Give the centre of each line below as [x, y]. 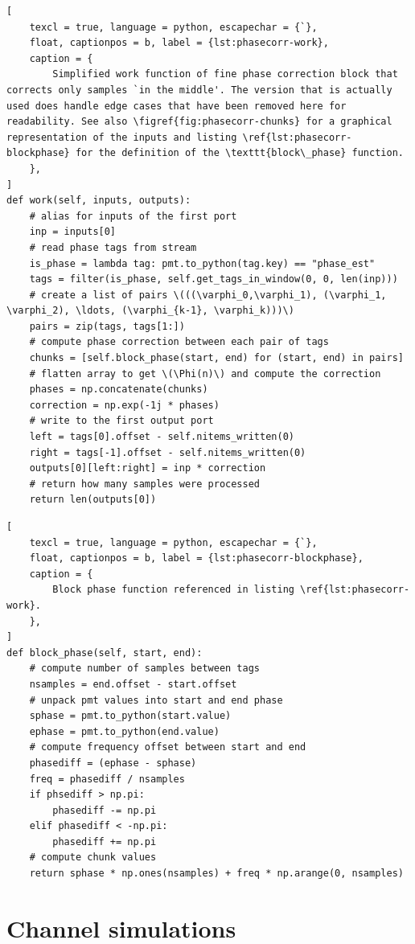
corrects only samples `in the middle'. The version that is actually [199, 90]
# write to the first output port [121, 421]
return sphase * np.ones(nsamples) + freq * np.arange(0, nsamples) [216, 874]
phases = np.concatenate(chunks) [119, 390]
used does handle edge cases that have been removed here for [177, 106]
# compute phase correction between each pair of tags [179, 342]
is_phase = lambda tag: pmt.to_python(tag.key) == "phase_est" [202, 263]
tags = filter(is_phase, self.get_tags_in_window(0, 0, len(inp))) [214, 279]
